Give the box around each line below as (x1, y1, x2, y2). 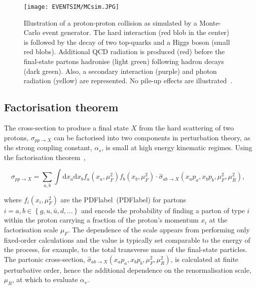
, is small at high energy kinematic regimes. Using (101, 142, 253, 153)
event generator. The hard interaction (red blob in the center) (42, 27, 229, 37)
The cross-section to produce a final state (4, 123, 129, 133)
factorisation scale (4, 224, 58, 234)
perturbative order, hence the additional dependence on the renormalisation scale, (4, 264, 252, 275)
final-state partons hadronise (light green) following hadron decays (24, 56, 224, 66)
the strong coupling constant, (4, 142, 92, 153)
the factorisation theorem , (4, 152, 86, 162)
